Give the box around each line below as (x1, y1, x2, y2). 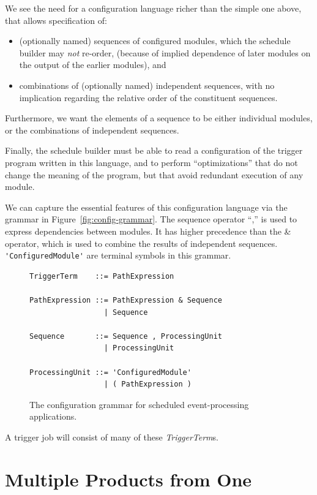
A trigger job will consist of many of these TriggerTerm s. (5, 430, 218, 443)
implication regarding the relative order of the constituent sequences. (19, 91, 278, 104)
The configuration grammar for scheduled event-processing (29, 398, 249, 410)
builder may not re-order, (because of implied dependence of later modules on (19, 46, 311, 59)
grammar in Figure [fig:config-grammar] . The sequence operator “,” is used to (5, 213, 297, 225)
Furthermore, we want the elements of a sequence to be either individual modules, (5, 111, 313, 124)
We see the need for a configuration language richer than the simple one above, (5, 2, 302, 14)
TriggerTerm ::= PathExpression (29, 271, 174, 281)
